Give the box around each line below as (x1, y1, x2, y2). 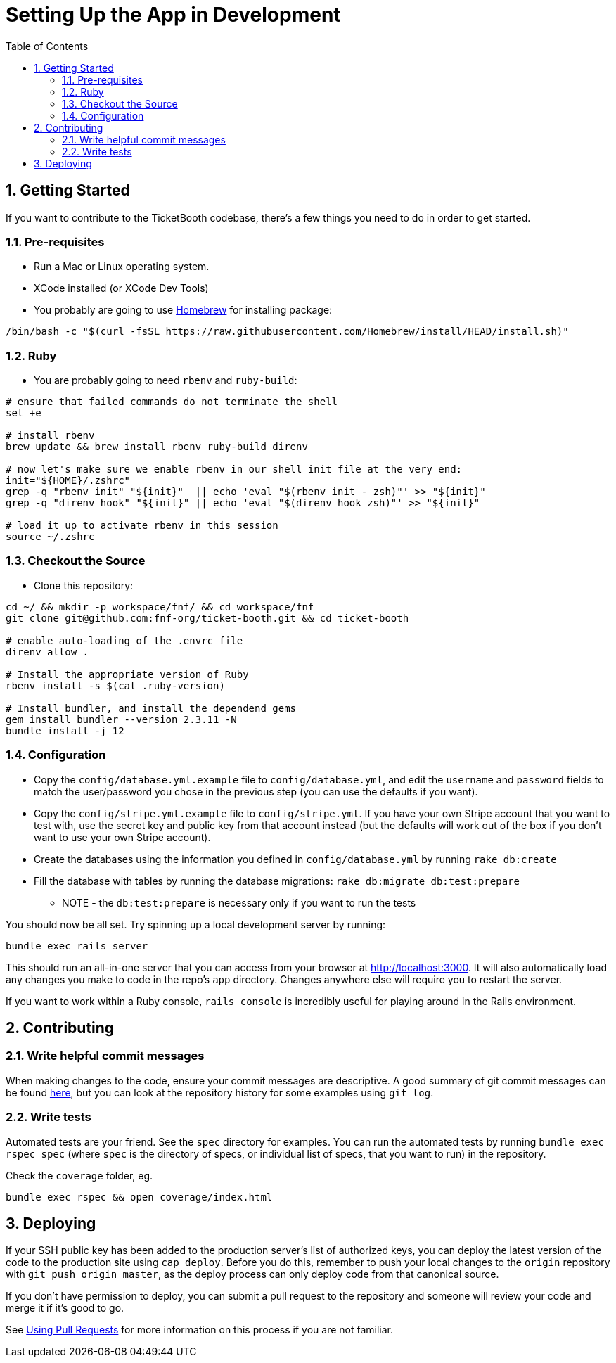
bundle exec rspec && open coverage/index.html (6, 1191, 273, 1203)
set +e (6, 407, 41, 419)
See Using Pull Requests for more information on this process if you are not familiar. (6, 1324, 394, 1336)
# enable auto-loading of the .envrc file (6, 634, 243, 646)
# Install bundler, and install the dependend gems (6, 702, 297, 714)
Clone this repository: (34, 579, 134, 591)
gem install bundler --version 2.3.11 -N (6, 713, 237, 725)
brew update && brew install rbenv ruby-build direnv (6, 441, 308, 453)
